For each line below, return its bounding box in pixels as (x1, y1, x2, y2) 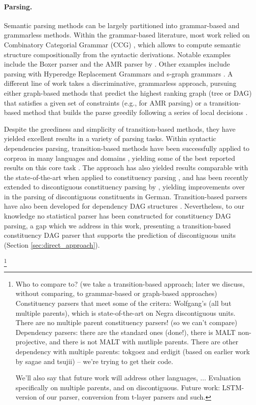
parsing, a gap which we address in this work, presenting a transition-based (4, 220, 231, 230)
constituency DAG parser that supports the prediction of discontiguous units (4, 230, 236, 240)
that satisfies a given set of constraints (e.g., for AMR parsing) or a (4, 97, 207, 108)
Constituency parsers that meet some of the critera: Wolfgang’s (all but (15, 297, 231, 308)
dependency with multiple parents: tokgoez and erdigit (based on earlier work (15, 346, 250, 356)
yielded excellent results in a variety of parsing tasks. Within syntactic (4, 133, 217, 144)
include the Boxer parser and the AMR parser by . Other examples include (4, 59, 230, 69)
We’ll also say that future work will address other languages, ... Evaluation (15, 372, 241, 383)
